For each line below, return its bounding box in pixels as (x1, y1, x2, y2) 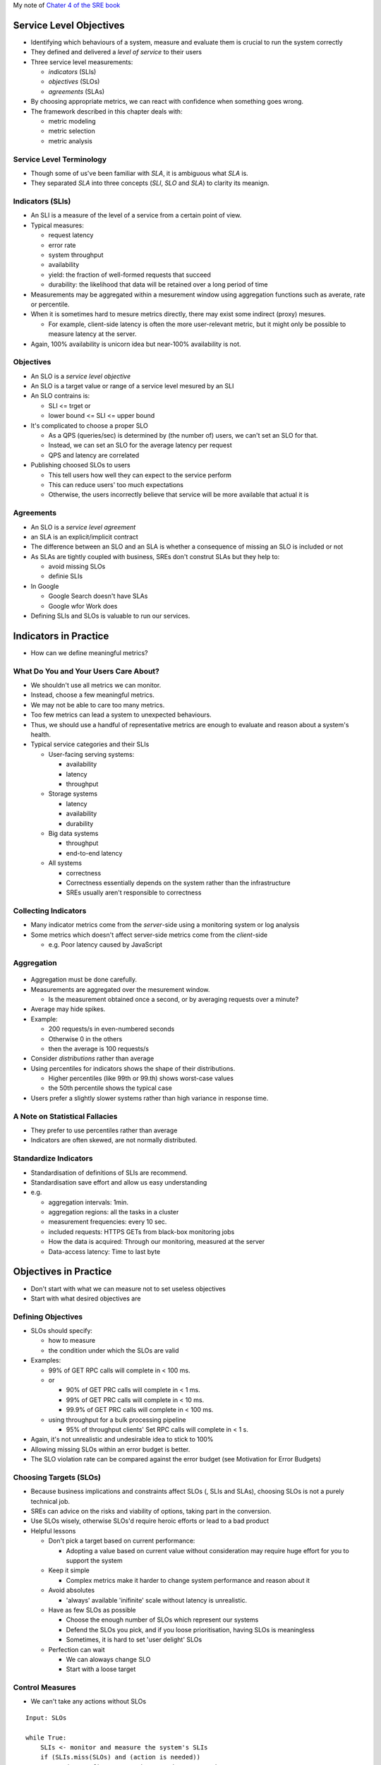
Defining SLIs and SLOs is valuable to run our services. (30, 611, 190, 621)
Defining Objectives (13, 1312, 83, 1322)
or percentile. (30, 300, 70, 309)
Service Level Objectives (13, 19, 125, 31)
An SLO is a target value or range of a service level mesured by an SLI (30, 382, 234, 390)
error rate (48, 241, 77, 249)
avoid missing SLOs (48, 562, 106, 571)
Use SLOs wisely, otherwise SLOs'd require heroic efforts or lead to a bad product (30, 1516, 270, 1525)
